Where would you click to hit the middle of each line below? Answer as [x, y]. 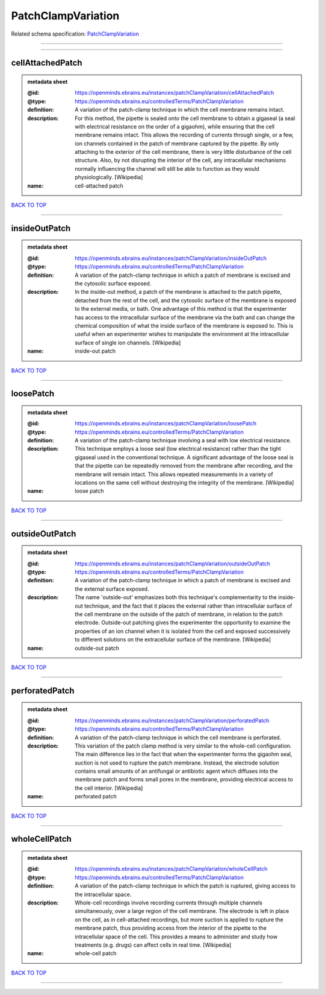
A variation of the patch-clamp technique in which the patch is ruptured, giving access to [185, 886]
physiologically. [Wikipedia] [109, 177]
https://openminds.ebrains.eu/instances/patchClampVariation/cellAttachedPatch [175, 93]
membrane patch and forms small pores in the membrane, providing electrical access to [184, 780]
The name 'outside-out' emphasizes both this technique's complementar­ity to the [176, 597]
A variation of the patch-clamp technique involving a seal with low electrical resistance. [183, 440]
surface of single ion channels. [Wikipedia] [128, 342]
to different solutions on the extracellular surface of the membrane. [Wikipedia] [173, 640]
